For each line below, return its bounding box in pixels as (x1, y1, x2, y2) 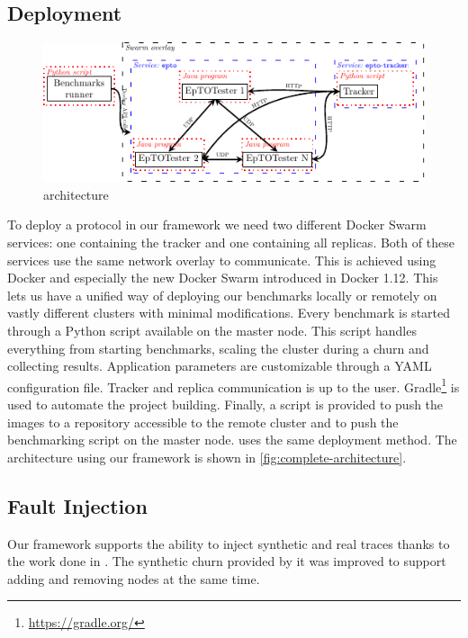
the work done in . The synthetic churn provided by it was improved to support (7, 552, 446, 571)
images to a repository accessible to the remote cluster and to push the (7, 412, 399, 431)
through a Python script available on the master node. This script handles (7, 320, 417, 339)
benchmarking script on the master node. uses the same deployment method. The (7, 430, 457, 449)
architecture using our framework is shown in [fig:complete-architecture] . (7, 447, 407, 466)
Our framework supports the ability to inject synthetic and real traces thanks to (7, 534, 450, 553)
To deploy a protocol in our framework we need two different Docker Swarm (7, 215, 427, 234)
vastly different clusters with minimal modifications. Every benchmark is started (7, 303, 451, 322)
